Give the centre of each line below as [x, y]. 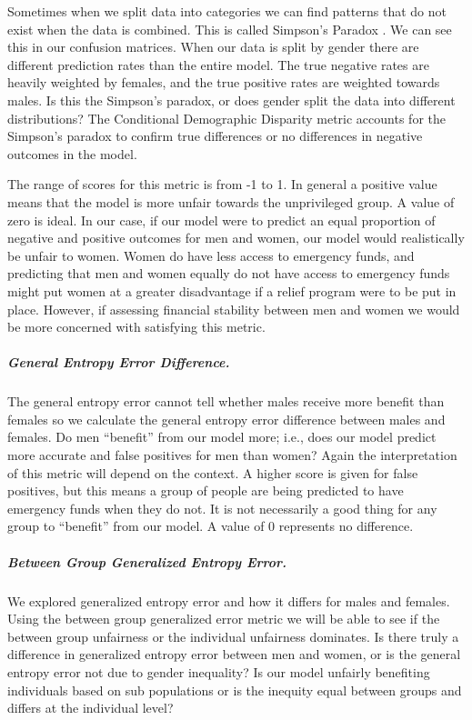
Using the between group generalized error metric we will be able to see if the [224, 619]
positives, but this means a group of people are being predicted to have [206, 490]
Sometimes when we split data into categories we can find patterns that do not [227, 11]
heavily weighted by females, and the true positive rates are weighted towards [224, 82]
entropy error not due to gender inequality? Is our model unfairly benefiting [219, 671]
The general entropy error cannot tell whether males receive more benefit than [226, 401]
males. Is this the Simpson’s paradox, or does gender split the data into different [231, 100]
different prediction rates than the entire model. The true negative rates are [218, 64]
